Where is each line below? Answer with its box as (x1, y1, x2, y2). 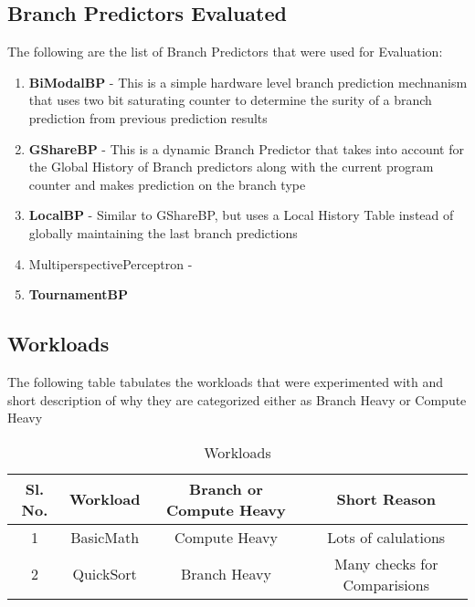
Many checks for (334, 552, 438, 574)
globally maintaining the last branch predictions (28, 223, 298, 242)
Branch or (189, 477, 263, 499)
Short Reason (336, 488, 436, 510)
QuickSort (72, 563, 137, 585)
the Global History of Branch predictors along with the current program (28, 157, 434, 176)
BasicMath (70, 526, 140, 548)
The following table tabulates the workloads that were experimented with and (7, 372, 444, 391)
